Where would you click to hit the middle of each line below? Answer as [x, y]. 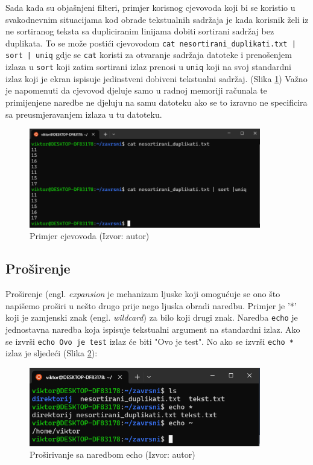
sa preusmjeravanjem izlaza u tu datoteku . [84, 114]
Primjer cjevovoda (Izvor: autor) [90, 236]
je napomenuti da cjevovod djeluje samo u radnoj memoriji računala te [136, 90]
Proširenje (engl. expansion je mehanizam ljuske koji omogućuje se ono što [143, 294]
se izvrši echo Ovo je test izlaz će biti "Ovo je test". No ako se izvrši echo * [150, 341]
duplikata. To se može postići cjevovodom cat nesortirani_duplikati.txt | [151, 43]
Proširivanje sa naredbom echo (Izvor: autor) [112, 454]
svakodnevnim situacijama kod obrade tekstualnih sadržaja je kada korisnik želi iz [157, 19]
